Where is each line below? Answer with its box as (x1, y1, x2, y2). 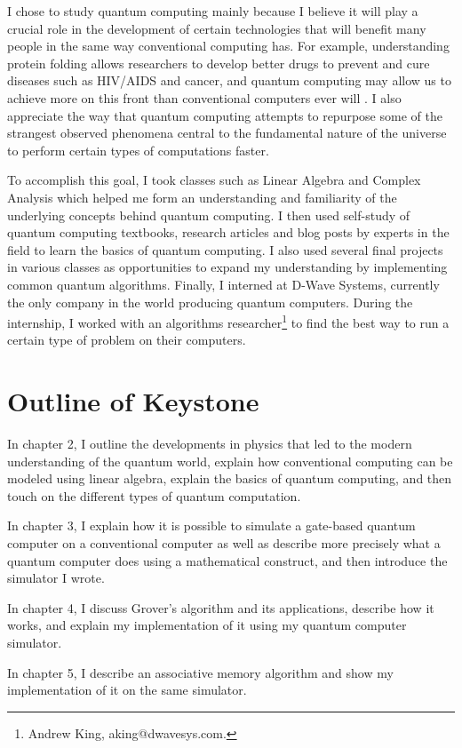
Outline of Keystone (7, 383, 259, 419)
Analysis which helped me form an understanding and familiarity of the (7, 187, 397, 206)
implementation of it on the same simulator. (7, 680, 247, 699)
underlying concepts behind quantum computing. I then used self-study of (7, 205, 410, 224)
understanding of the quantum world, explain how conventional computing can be (7, 451, 453, 470)
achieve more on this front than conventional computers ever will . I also (7, 88, 402, 107)
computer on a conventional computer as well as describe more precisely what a (7, 534, 441, 553)
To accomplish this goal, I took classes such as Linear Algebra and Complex (7, 171, 421, 189)
